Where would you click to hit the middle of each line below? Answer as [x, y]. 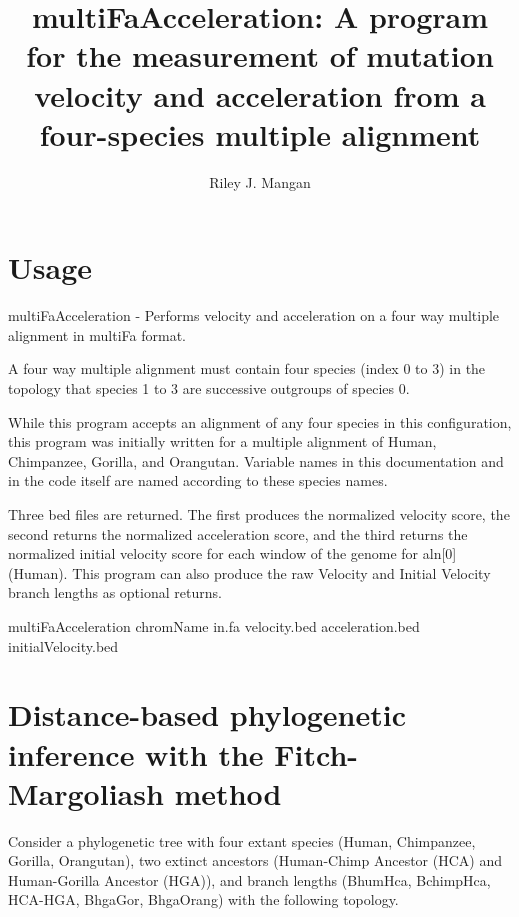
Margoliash [86, 792]
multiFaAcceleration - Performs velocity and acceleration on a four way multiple [254, 315]
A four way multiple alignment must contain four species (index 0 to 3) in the [247, 368]
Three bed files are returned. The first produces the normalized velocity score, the [259, 513]
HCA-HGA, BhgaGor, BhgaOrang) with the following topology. [203, 899]
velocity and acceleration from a [260, 94]
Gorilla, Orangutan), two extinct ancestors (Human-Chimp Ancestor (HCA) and [255, 860]
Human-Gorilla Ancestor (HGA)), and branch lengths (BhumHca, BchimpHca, [249, 879]
